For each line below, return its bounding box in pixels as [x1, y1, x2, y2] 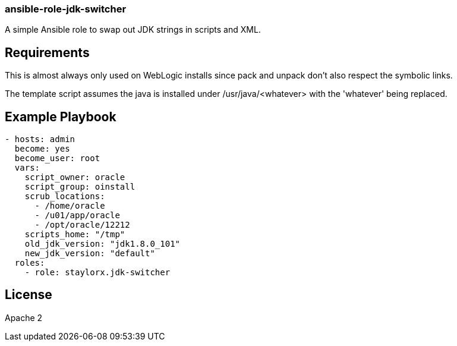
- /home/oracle [34, 201, 105, 211]
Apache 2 [5, 312, 43, 323]
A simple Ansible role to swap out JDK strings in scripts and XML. [5, 24, 261, 35]
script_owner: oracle [24, 172, 125, 183]
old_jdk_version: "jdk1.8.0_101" [24, 239, 181, 249]
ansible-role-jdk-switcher [5, 3, 127, 15]
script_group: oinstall [24, 182, 135, 192]
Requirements [5, 45, 90, 60]
